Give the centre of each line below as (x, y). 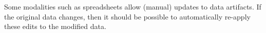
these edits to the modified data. (55, 26)
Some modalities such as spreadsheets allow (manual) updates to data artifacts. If (133, 6)
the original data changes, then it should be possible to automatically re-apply (127, 16)
